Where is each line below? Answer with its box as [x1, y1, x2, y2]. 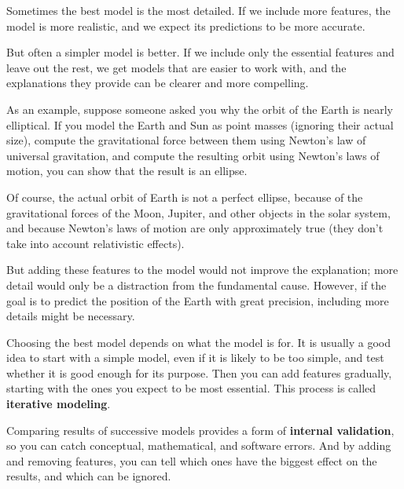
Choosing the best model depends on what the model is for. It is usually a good [6, 334, 391, 350]
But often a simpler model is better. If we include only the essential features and [6, 44, 395, 60]
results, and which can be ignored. [6, 468, 171, 484]
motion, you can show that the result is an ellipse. [6, 162, 248, 179]
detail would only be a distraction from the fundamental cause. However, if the [6, 276, 387, 293]
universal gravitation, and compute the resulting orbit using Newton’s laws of [6, 147, 380, 163]
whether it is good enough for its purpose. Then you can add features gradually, [6, 364, 392, 381]
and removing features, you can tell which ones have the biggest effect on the [6, 452, 377, 469]
